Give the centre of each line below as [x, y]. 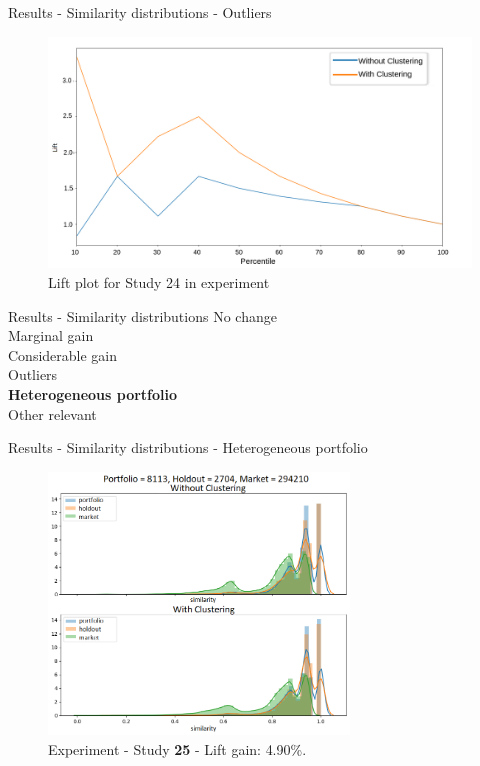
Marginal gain [51, 335]
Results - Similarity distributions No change [142, 315]
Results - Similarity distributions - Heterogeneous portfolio [188, 447]
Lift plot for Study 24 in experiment [159, 282]
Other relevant [52, 413]
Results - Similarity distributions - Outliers [140, 12]
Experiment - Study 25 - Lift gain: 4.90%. [177, 749]
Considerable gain [63, 354]
